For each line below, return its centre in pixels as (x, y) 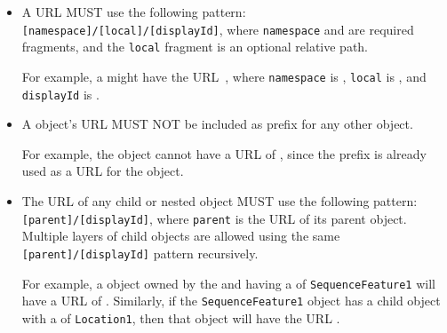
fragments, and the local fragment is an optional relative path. (195, 47)
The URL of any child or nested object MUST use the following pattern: (220, 201)
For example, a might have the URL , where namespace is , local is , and (224, 76)
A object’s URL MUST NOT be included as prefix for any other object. (217, 124)
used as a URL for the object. (103, 171)
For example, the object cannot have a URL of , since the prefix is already (224, 153)
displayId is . (60, 94)
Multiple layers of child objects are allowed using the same (181, 236)
